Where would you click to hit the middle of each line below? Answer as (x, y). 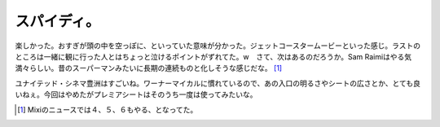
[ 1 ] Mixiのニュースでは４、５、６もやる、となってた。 (108, 109)
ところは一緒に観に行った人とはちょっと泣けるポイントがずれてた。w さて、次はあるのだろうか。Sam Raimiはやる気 (213, 56)
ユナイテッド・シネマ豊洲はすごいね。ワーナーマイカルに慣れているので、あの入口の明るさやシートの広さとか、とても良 (218, 83)
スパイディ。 (58, 21)
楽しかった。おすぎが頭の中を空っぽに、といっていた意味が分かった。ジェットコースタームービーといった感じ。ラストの (218, 46)
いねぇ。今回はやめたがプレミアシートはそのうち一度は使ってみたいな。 (136, 94)
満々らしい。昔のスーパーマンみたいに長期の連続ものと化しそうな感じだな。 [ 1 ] (149, 68)
